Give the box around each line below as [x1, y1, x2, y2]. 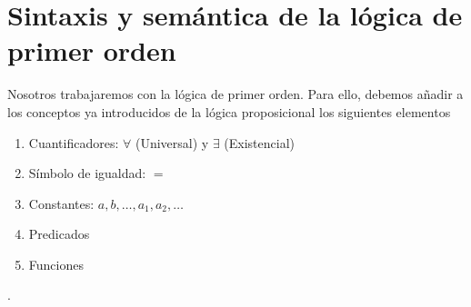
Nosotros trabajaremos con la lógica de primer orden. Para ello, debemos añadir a [7, 84, 464, 104]
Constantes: [28, 193, 95, 213]
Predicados [28, 224, 90, 243]
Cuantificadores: [28, 133, 119, 152]
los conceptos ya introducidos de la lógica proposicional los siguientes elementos [7, 102, 451, 121]
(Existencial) [224, 133, 296, 152]
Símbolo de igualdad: [28, 163, 146, 183]
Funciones [28, 254, 84, 273]
